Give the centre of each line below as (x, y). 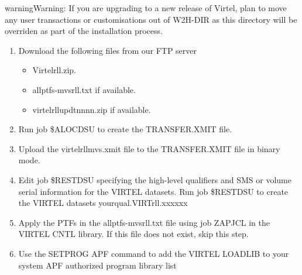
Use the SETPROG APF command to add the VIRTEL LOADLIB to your (154, 253)
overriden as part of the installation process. (84, 31)
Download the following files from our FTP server (108, 50)
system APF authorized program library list (97, 265)
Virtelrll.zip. (54, 70)
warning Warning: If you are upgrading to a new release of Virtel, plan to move (146, 8)
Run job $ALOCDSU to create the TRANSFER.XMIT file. (125, 129)
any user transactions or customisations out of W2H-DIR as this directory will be (151, 19)
